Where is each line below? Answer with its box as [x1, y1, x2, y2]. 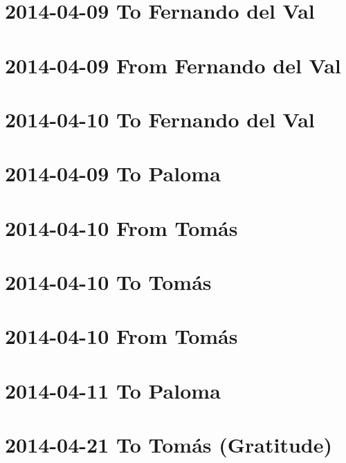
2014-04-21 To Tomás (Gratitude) [5, 430, 333, 459]
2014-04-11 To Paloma [5, 376, 221, 404]
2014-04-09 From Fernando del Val [5, 51, 341, 79]
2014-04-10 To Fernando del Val [5, 105, 315, 133]
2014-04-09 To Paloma [5, 159, 221, 188]
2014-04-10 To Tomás [5, 268, 212, 296]
